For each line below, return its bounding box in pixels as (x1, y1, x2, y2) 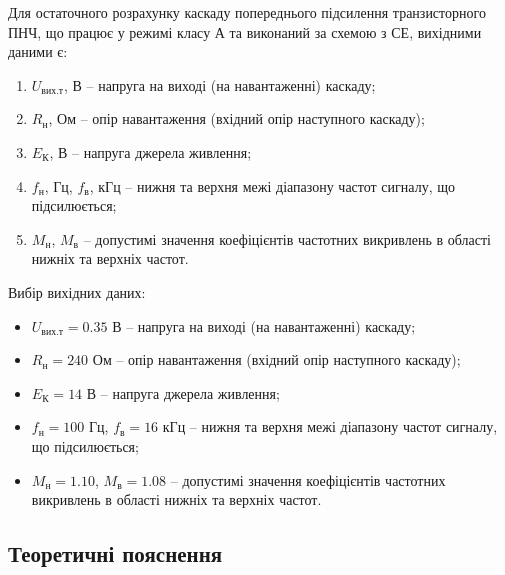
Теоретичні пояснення (8, 538, 223, 569)
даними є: (8, 41, 68, 62)
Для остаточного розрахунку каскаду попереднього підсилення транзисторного (8, 2, 486, 22)
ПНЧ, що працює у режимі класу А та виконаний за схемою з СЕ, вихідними (8, 21, 482, 42)
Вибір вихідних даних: (8, 281, 146, 302)
